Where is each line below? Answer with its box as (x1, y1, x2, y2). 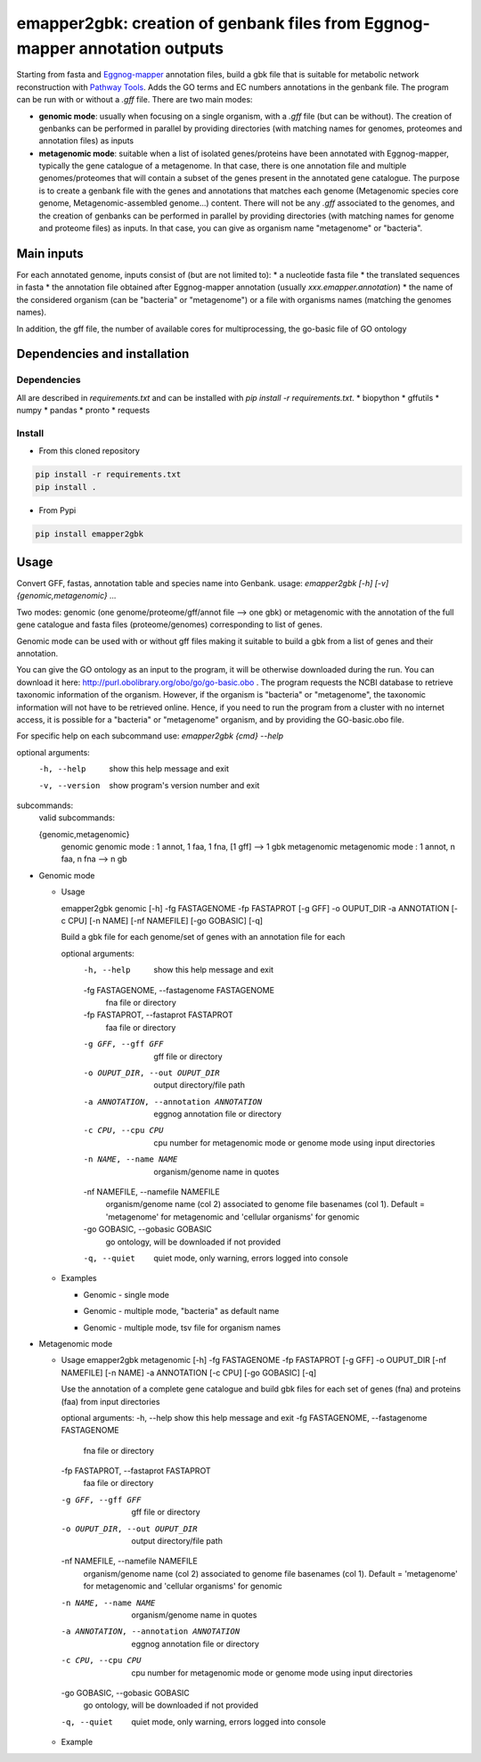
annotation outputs (78, 38, 224, 58)
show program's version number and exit (109, 779, 260, 790)
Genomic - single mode (83, 1289, 169, 1300)
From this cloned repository (38, 445, 140, 456)
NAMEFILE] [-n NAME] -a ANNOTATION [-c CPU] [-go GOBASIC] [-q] (61, 1367, 317, 1378)
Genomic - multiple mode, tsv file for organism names (83, 1322, 281, 1333)
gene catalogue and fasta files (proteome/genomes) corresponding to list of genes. (16, 619, 323, 630)
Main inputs (16, 246, 84, 261)
